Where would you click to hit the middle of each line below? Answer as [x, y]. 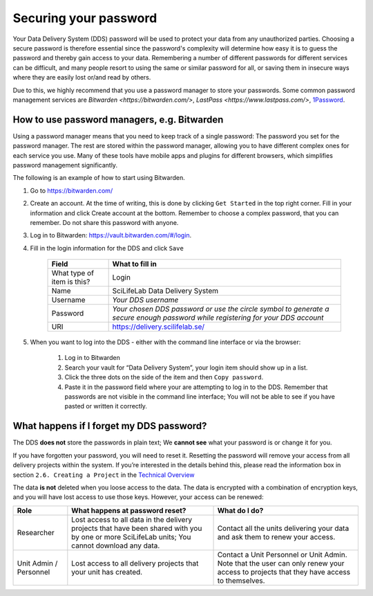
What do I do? [240, 510]
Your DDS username [145, 300]
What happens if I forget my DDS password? [110, 426]
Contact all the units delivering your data [283, 528]
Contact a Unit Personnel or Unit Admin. [283, 554]
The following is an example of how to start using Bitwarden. [99, 178]
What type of [73, 273]
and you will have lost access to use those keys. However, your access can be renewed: [138, 497]
